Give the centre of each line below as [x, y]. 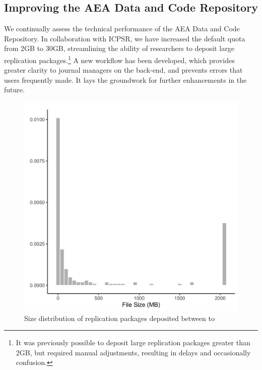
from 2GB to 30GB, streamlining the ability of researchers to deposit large [119, 48]
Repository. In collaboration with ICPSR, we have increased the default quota [125, 38]
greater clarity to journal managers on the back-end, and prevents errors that [123, 70]
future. [14, 90]
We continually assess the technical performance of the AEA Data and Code [122, 29]
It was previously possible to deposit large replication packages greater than [133, 342]
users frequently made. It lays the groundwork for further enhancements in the [125, 80]
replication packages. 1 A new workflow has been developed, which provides [119, 59]
